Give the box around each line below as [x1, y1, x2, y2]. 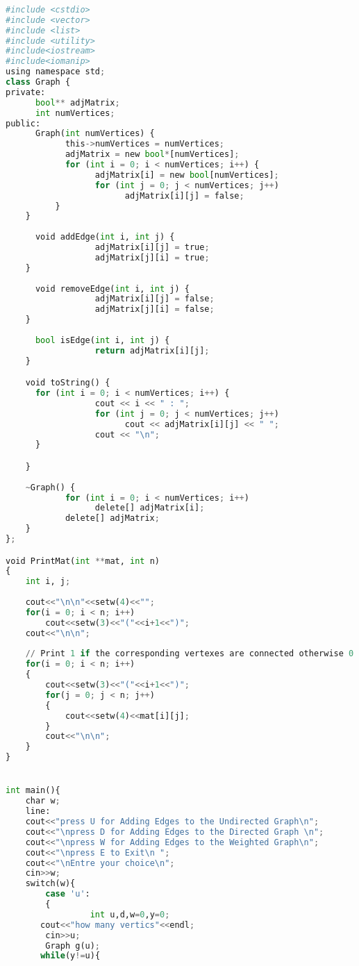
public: [6, 118, 41, 128]
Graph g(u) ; [45, 940, 101, 951]
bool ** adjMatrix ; [35, 97, 120, 108]
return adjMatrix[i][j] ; [94, 345, 210, 356]
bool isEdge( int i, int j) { [35, 335, 170, 345]
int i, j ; [25, 576, 71, 587]
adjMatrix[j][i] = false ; [94, 304, 215, 315]
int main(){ [6, 785, 60, 796]
